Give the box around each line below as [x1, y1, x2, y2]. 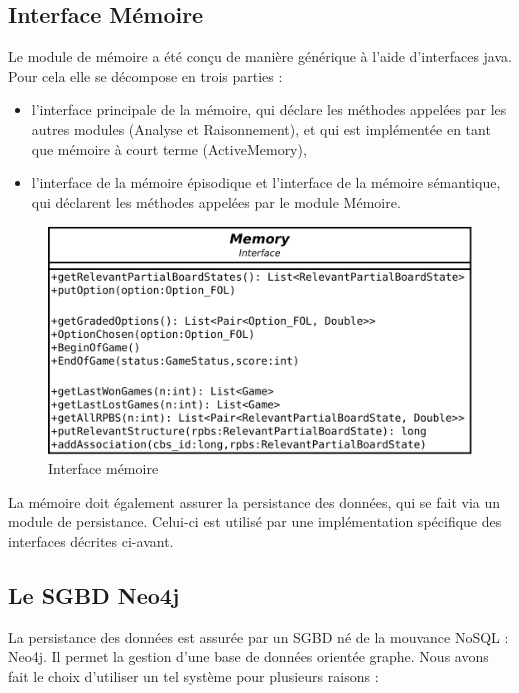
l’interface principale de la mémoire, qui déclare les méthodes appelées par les [31, 99, 507, 120]
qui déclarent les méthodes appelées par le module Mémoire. [31, 191, 401, 212]
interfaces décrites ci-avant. [8, 530, 174, 551]
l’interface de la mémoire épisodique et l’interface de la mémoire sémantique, [31, 172, 501, 193]
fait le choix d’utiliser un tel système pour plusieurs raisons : [8, 665, 379, 686]
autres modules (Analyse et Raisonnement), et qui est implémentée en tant [31, 118, 491, 139]
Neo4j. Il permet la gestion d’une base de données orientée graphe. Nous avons [8, 646, 489, 667]
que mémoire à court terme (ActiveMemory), [31, 138, 307, 159]
